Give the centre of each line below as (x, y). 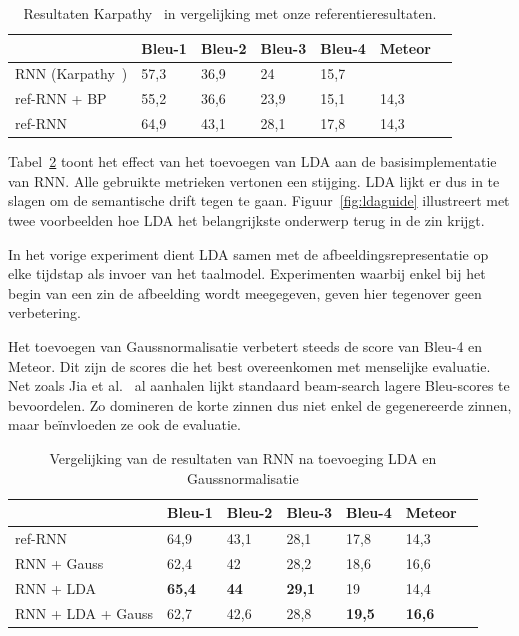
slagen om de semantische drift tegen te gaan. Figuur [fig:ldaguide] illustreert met (259, 200)
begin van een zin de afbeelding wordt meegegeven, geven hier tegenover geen (245, 292)
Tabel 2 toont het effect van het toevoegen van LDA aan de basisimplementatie (252, 161)
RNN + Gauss (59, 562)
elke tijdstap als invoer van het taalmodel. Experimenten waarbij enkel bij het (247, 273)
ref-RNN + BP (61, 98)
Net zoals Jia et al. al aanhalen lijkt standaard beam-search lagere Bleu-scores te (259, 385)
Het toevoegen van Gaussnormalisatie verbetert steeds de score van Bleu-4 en (245, 345)
